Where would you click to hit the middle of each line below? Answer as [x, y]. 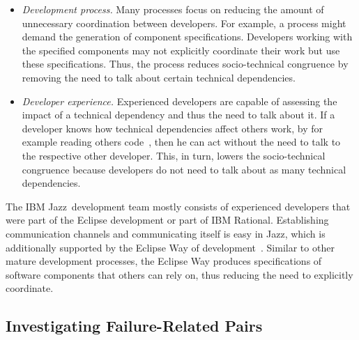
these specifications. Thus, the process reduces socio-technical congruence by [185, 64]
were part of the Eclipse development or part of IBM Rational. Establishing [167, 220]
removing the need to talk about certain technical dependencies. [159, 77]
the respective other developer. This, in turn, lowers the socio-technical [174, 155]
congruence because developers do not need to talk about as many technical [184, 169]
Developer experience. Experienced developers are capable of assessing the [179, 101]
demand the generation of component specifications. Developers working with [187, 37]
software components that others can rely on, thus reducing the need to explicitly [179, 274]
